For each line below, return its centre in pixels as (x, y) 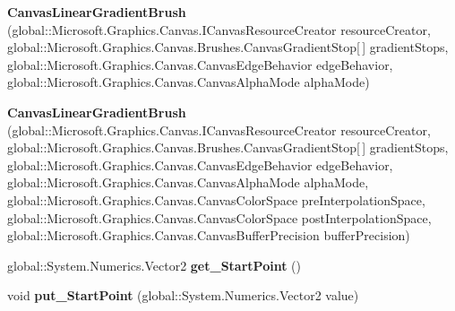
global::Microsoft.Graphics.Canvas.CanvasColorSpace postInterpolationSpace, (219, 217)
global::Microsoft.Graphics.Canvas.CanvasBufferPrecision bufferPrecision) (209, 235)
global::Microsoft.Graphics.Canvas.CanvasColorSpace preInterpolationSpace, (216, 199)
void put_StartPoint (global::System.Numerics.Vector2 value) (183, 295)
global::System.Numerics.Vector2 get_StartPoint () (154, 265)
